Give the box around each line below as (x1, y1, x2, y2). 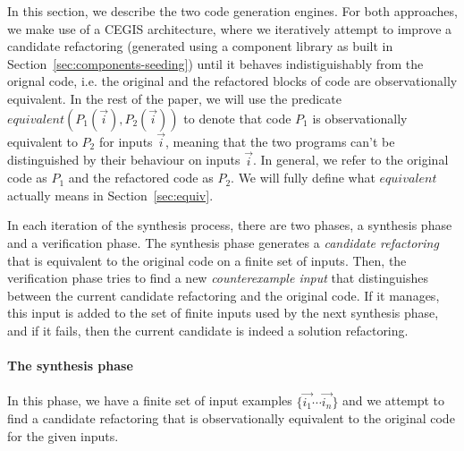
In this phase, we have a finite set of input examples (7, 391, 292, 410)
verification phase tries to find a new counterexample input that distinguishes (7, 268, 428, 287)
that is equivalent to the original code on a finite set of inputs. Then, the (7, 251, 407, 269)
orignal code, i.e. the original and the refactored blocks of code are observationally (7, 72, 458, 90)
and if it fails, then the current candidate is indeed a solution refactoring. (7, 320, 409, 339)
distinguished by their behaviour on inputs (7, 150, 240, 169)
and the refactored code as (68, 168, 214, 187)
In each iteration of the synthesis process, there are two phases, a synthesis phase (7, 216, 452, 234)
